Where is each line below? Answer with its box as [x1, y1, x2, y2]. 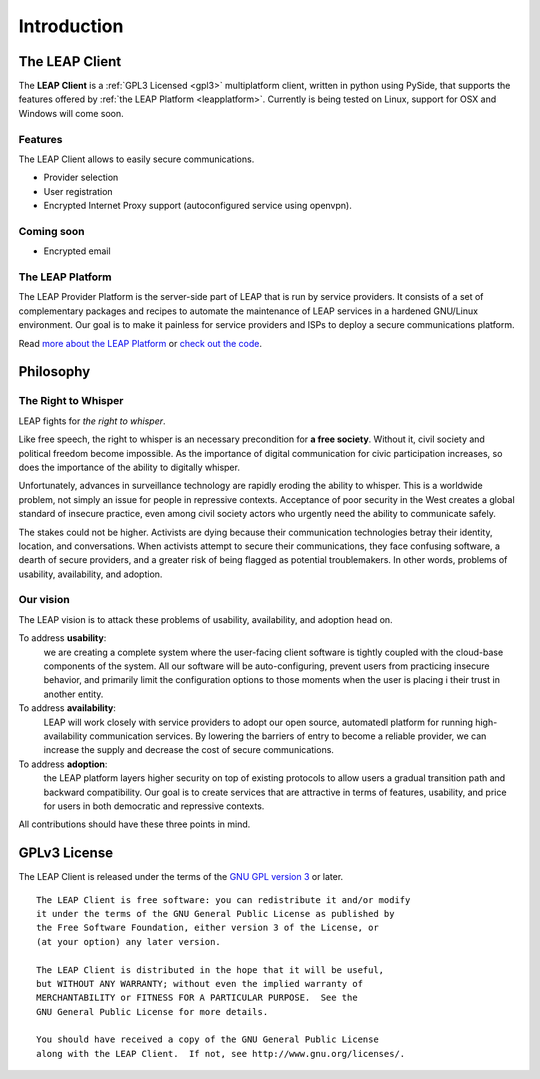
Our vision [18, 593, 70, 607]
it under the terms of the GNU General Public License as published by [36, 908, 395, 919]
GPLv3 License [18, 845, 114, 862]
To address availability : [18, 702, 117, 714]
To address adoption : [18, 758, 108, 770]
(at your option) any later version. [36, 936, 222, 947]
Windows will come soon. [18, 107, 124, 119]
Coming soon [18, 224, 85, 238]
